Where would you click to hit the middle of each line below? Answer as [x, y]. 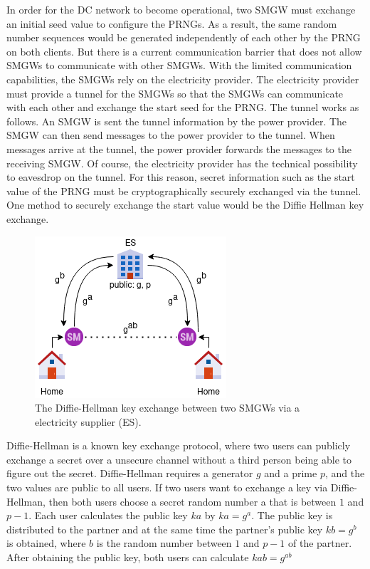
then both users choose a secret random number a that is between [192, 501]
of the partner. [320, 543]
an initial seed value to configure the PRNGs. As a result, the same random [172, 23]
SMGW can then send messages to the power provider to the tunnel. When [171, 135]
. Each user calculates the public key [108, 515]
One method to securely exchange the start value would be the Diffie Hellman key [185, 205]
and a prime [291, 473]
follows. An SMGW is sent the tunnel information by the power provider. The [177, 121]
